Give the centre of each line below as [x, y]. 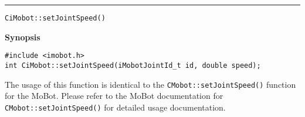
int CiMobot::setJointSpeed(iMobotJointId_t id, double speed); [133, 65]
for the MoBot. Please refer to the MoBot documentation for [114, 96]
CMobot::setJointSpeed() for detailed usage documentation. [115, 107]
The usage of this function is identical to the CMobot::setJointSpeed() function [150, 84]
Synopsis [23, 37]
